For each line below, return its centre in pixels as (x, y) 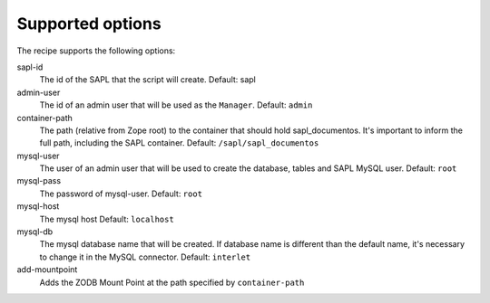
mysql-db (35, 232)
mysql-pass (39, 181)
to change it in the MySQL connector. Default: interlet (145, 257)
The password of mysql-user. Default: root (121, 194)
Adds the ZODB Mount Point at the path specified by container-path (172, 282)
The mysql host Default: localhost (107, 219)
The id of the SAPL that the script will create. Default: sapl (147, 80)
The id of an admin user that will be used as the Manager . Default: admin (176, 105)
